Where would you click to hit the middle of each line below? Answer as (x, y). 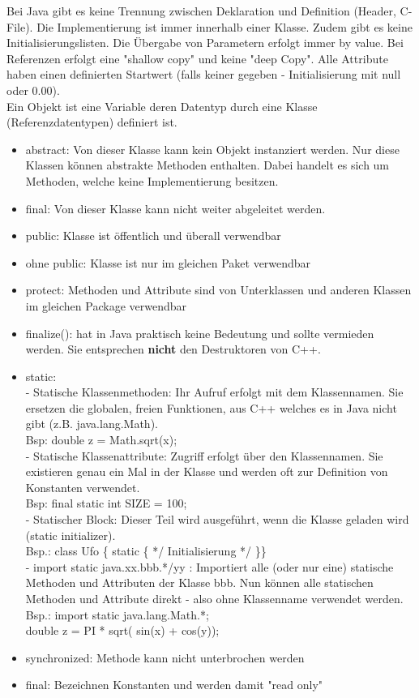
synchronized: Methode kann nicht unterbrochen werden (165, 657)
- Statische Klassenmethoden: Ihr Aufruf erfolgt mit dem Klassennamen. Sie (214, 392)
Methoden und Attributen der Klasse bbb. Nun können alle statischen (199, 582)
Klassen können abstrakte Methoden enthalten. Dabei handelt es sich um (207, 165)
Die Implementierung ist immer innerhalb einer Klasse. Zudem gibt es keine (224, 26)
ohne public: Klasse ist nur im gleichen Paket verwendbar (168, 262)
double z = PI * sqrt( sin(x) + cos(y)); (122, 630)
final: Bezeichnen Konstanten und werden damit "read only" (174, 685)
